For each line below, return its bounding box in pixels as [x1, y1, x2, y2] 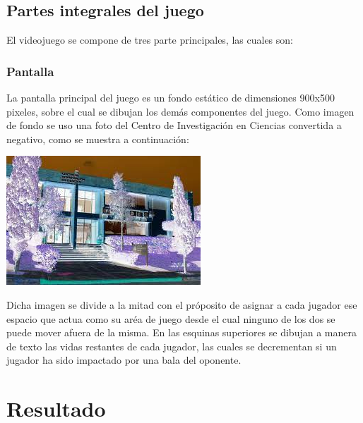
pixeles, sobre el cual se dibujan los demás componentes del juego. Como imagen [6, 104, 355, 118]
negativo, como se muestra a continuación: [6, 131, 189, 146]
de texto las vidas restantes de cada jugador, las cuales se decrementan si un [6, 338, 337, 353]
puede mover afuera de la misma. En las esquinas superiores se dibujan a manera [6, 325, 357, 340]
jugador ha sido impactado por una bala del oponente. [6, 352, 242, 367]
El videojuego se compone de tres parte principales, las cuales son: [6, 32, 293, 47]
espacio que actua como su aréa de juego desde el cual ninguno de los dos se [6, 311, 335, 326]
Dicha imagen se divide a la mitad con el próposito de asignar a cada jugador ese [6, 297, 357, 312]
